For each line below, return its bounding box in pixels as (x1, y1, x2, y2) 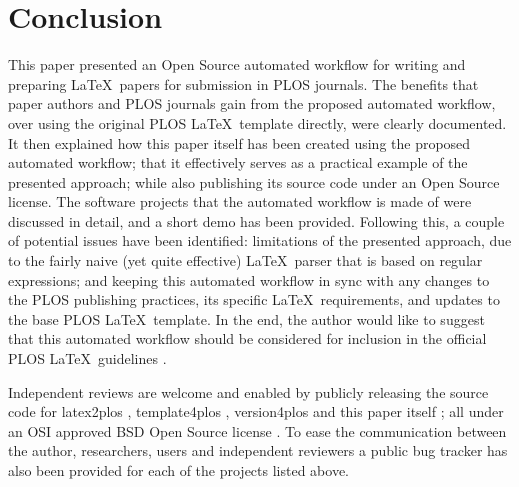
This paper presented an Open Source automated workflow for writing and (8, 54, 466, 75)
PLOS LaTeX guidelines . (8, 348, 167, 369)
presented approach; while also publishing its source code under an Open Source (8, 171, 500, 192)
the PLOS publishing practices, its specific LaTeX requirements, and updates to (8, 289, 500, 310)
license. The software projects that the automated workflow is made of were (8, 191, 472, 212)
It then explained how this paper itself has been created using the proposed (8, 132, 471, 153)
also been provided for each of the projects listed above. (8, 460, 350, 480)
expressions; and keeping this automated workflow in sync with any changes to (8, 269, 490, 290)
